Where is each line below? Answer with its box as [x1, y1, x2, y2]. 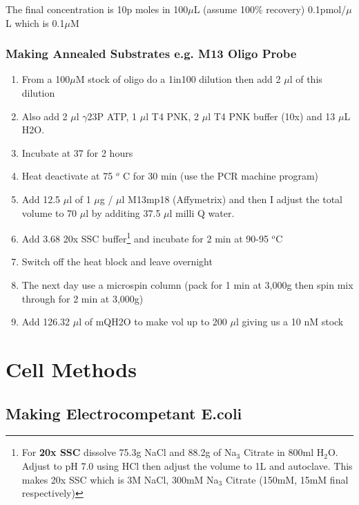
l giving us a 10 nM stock [235, 314, 344, 329]
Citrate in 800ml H [243, 445, 324, 459]
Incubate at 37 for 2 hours [21, 145, 133, 160]
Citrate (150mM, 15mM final [225, 472, 349, 486]
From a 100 [21, 72, 70, 86]
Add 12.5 [21, 191, 61, 206]
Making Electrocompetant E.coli [6, 402, 242, 423]
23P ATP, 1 [87, 108, 137, 123]
